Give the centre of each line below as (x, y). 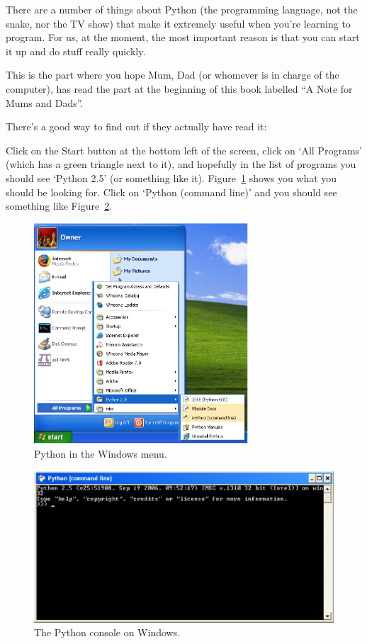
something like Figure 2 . (59, 206)
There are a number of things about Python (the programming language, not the (182, 9)
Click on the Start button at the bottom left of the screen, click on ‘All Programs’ (184, 150)
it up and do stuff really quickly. (76, 51)
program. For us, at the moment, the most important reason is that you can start (183, 37)
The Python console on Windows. (107, 632)
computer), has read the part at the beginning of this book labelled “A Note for (179, 88)
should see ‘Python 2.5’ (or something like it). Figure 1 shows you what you (171, 177)
